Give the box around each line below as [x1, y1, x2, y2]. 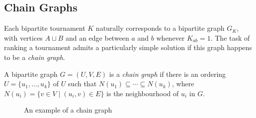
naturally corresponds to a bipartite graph [95, 23, 225, 33]
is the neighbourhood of [106, 88, 179, 98]
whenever [156, 32, 185, 43]
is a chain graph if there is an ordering [109, 68, 226, 79]
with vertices [4, 32, 43, 43]
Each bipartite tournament [4, 23, 85, 33]
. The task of [210, 32, 250, 43]
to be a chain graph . [4, 52, 65, 62]
